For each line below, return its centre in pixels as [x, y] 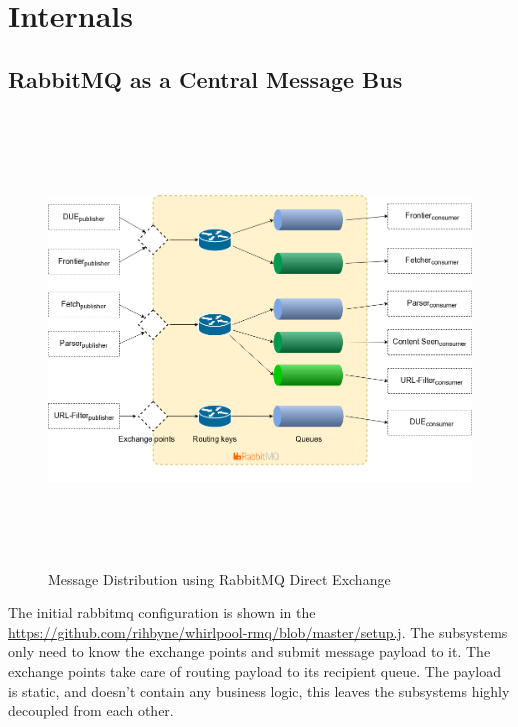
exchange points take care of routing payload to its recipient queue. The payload [254, 671]
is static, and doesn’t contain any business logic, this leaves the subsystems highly [259, 690]
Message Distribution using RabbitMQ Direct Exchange [219, 578]
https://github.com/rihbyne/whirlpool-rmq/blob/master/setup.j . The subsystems [258, 631]
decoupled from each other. [91, 710]
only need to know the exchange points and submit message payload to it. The [249, 651]
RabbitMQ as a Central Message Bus [205, 78]
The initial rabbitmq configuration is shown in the [162, 612]
